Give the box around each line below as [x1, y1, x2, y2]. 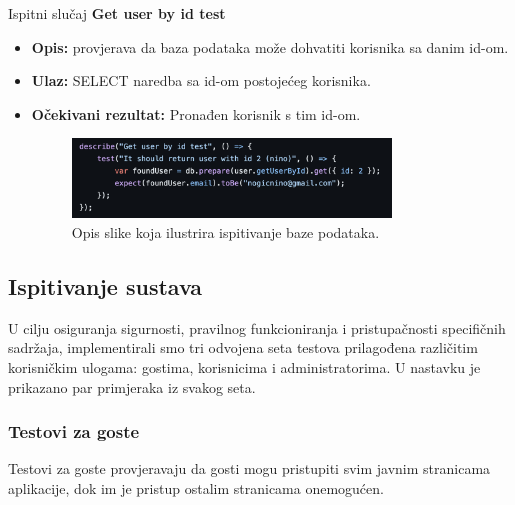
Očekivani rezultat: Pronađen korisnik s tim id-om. [31, 103, 361, 124]
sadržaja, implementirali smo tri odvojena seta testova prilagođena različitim [8, 337, 478, 358]
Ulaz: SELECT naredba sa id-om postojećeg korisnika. [31, 70, 371, 91]
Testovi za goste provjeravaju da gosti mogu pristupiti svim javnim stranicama [8, 458, 491, 479]
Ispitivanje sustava [8, 270, 203, 301]
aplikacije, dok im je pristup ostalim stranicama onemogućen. [8, 477, 384, 498]
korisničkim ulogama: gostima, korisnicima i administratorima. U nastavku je [8, 356, 481, 377]
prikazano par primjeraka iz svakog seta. [8, 376, 256, 397]
